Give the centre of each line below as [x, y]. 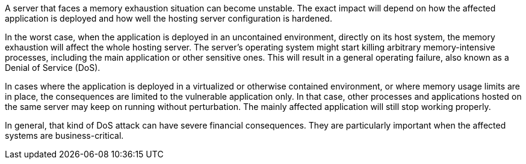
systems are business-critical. [64, 135]
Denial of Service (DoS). [53, 68]
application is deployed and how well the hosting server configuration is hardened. [169, 18]
